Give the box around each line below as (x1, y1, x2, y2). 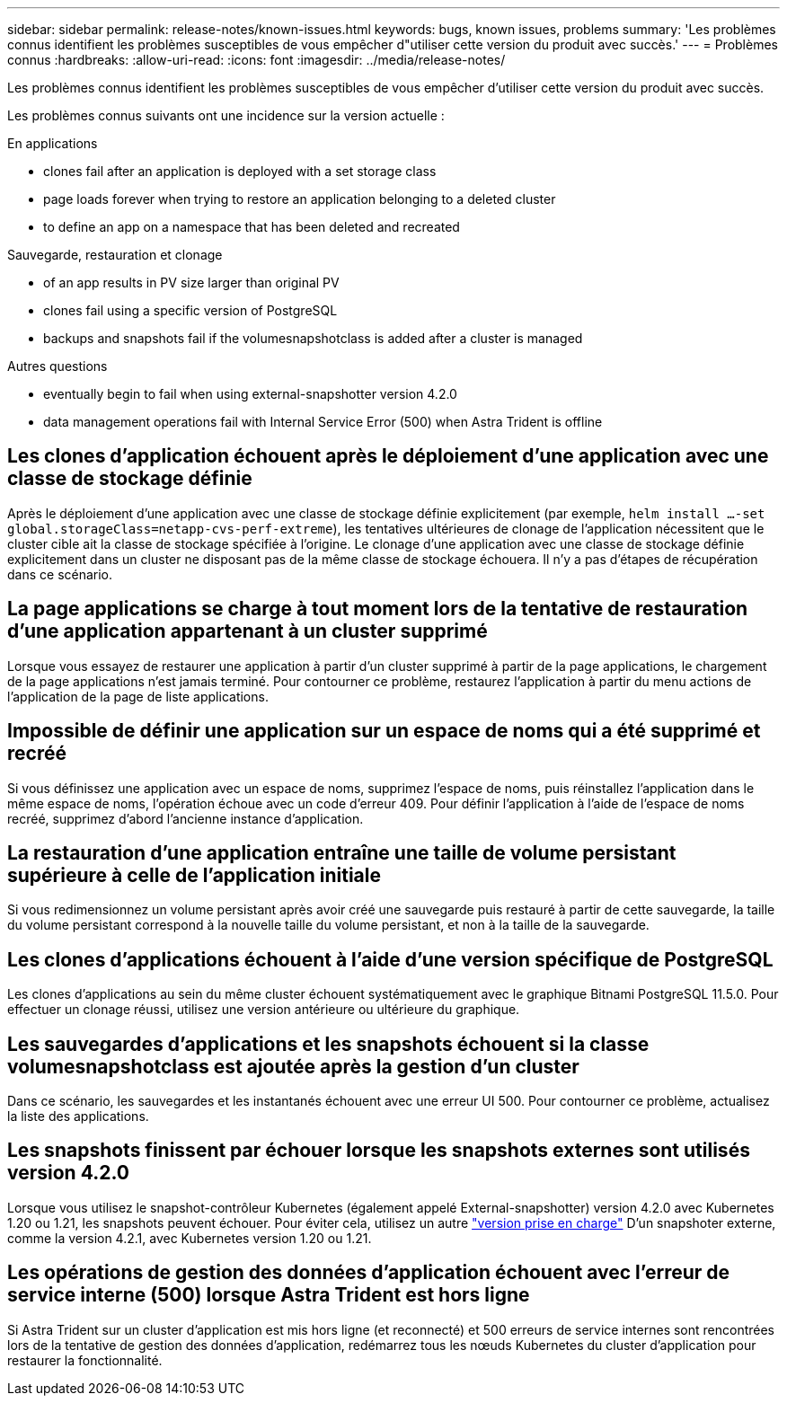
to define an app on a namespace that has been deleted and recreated (43, 219, 460, 234)
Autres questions (7, 358, 108, 374)
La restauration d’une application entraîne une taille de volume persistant (7, 841, 676, 864)
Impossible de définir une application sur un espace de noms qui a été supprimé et (7, 719, 761, 743)
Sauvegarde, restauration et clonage (7, 247, 223, 262)
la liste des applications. (7, 1108, 149, 1125)
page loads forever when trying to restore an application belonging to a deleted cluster (43, 191, 556, 207)
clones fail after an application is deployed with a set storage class (43, 163, 437, 179)
